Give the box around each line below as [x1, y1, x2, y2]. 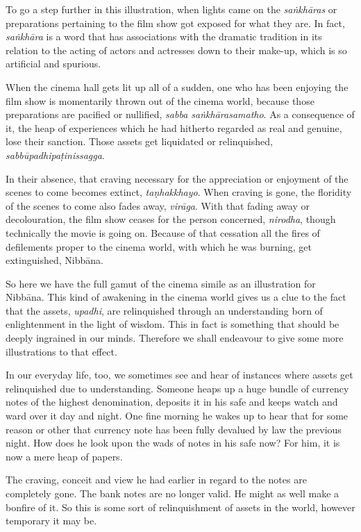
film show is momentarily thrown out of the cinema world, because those [6, 93, 314, 108]
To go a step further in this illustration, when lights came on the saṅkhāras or [6, 2, 337, 16]
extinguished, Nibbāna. [6, 253, 103, 267]
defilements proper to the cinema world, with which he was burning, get [6, 239, 312, 253]
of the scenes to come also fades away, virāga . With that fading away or [6, 198, 310, 213]
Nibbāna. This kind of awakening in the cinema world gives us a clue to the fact [6, 290, 346, 304]
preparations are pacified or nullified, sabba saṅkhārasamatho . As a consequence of [6, 107, 355, 122]
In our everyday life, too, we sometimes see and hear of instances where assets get [6, 367, 353, 382]
